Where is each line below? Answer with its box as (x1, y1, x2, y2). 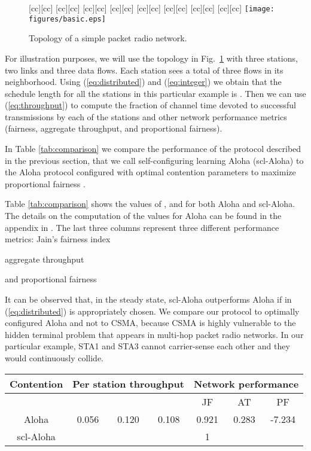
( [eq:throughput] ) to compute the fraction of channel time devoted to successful (5, 99, 296, 111)
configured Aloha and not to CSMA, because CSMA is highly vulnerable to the (5, 316, 296, 329)
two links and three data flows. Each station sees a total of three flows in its (5, 63, 283, 76)
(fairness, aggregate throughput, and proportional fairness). (5, 122, 222, 135)
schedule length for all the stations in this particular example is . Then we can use (5, 87, 306, 99)
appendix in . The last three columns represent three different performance (5, 221, 279, 233)
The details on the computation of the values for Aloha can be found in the (5, 209, 282, 222)
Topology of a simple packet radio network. (29, 32, 187, 44)
